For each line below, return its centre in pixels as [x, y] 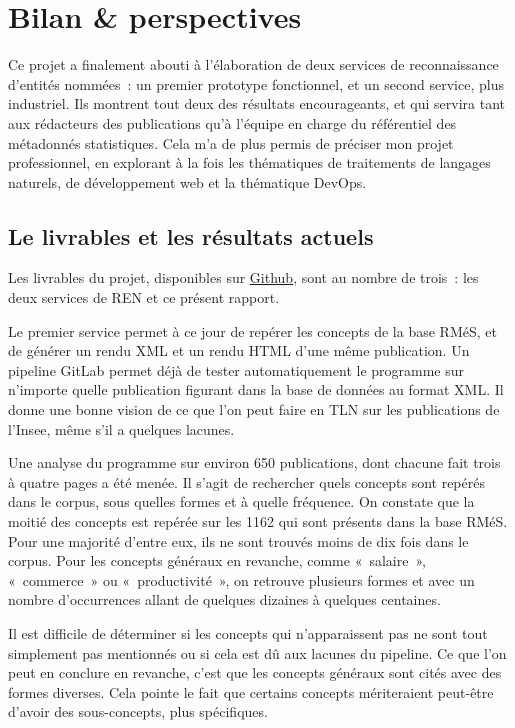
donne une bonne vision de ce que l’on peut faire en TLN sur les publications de [254, 409]
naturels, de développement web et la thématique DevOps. [187, 181]
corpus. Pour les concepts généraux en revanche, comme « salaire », [217, 560]
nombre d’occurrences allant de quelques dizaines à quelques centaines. [224, 599]
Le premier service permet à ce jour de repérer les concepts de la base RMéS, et [252, 330]
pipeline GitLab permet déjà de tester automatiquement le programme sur [236, 369]
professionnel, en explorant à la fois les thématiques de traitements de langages [249, 162]
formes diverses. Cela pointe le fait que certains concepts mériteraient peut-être [251, 691]
